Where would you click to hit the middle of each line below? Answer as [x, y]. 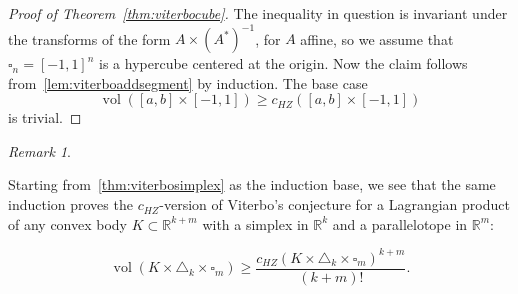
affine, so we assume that [377, 38]
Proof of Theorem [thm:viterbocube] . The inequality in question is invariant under [258, 13]
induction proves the [70, 204]
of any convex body [68, 223]
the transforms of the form [89, 38]
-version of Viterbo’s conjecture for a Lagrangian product [334, 204]
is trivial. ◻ [45, 117]
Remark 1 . [39, 150]
